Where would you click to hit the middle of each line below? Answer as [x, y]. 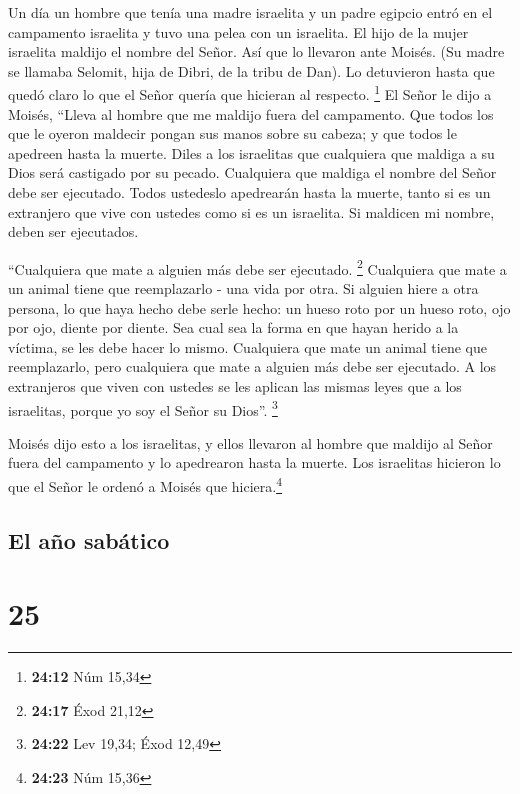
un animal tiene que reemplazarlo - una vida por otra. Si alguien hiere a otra [243, 288]
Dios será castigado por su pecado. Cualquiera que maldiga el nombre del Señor [252, 172]
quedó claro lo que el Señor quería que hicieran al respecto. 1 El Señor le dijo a [250, 93]
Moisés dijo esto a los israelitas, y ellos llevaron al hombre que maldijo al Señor [250, 442]
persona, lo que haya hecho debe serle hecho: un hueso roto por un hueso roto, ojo [259, 307]
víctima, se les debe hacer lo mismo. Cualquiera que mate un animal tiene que [247, 346]
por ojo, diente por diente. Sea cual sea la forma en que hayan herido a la [233, 327]
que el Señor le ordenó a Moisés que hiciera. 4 [145, 484]
